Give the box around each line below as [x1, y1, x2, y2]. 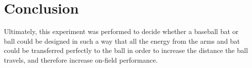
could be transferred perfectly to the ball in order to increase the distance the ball [4, 45, 248, 55]
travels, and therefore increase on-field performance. [4, 54, 158, 65]
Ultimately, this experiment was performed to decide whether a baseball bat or [4, 26, 239, 36]
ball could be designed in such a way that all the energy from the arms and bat [4, 35, 240, 46]
